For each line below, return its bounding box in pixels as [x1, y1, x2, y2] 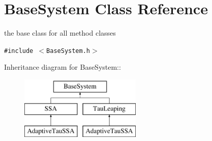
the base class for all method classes [4, 27, 116, 38]
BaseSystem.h [46, 47, 90, 54]
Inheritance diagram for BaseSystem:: [4, 62, 121, 72]
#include [4, 47, 34, 54]
